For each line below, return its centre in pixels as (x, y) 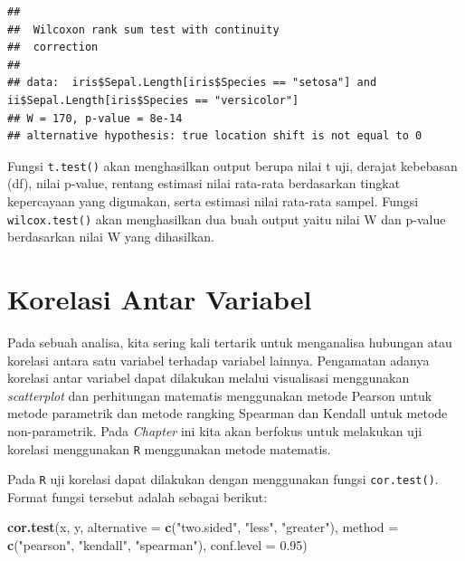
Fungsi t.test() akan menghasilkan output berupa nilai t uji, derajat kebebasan (232, 165)
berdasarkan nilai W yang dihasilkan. (111, 237)
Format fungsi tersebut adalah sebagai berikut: (138, 496)
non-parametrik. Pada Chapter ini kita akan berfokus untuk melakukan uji (215, 430)
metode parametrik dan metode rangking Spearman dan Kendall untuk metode (228, 413)
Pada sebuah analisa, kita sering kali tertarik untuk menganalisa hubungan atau (230, 342)
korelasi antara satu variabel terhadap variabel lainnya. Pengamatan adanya (218, 360)
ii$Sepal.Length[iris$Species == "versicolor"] (153, 100)
